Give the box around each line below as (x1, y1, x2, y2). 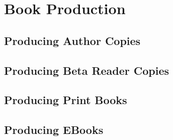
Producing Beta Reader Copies (4, 62, 169, 78)
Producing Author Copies (4, 32, 141, 48)
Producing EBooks (4, 122, 104, 137)
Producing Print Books (4, 92, 127, 108)
